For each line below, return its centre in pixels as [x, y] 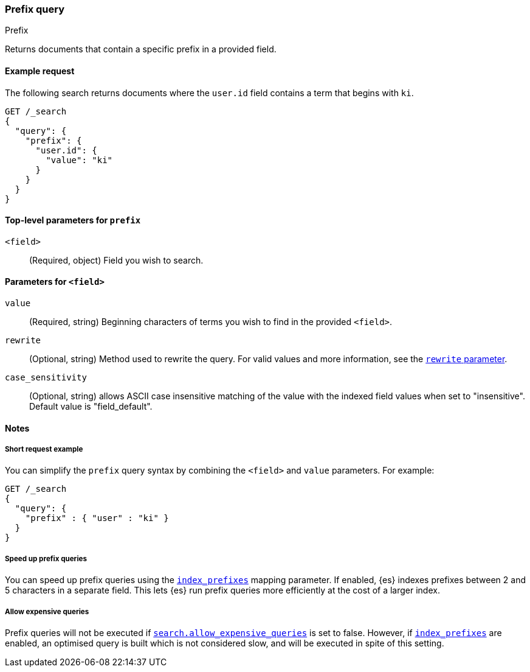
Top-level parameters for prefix [73, 220]
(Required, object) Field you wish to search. [116, 260]
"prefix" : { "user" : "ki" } [97, 518]
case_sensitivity [46, 378]
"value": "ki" [79, 160]
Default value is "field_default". [91, 407]
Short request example [44, 450]
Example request [40, 71]
